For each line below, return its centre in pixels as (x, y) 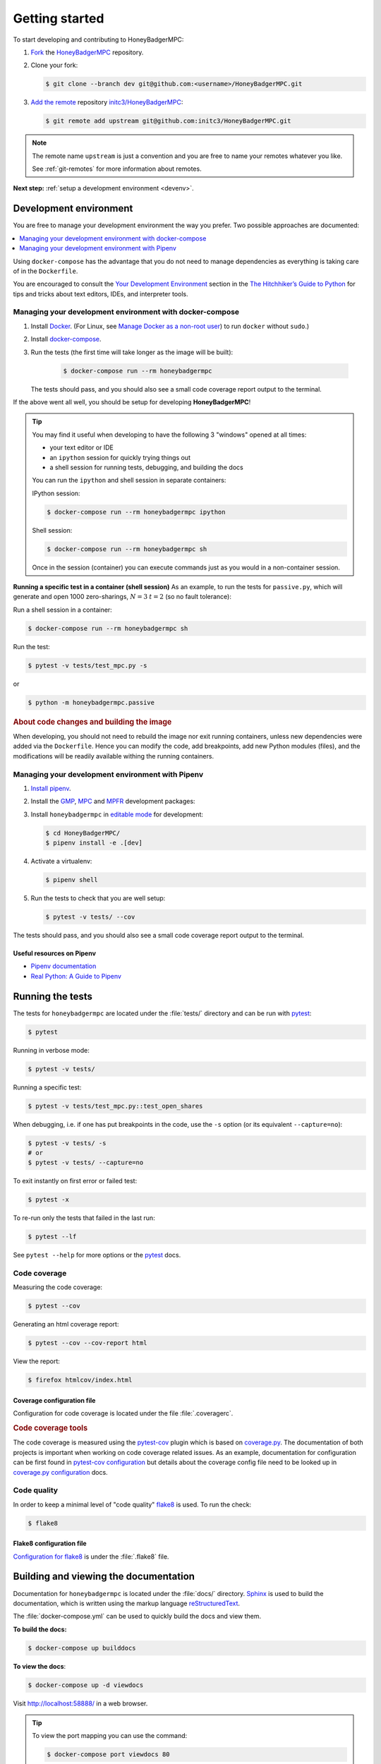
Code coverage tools (50, 1428)
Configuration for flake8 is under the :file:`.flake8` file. (91, 1557)
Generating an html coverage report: (66, 1324)
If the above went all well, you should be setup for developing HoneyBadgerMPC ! (132, 401)
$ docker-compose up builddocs (82, 1648)
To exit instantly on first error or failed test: (75, 1181)
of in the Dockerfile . (46, 271)
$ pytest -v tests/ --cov (90, 917)
